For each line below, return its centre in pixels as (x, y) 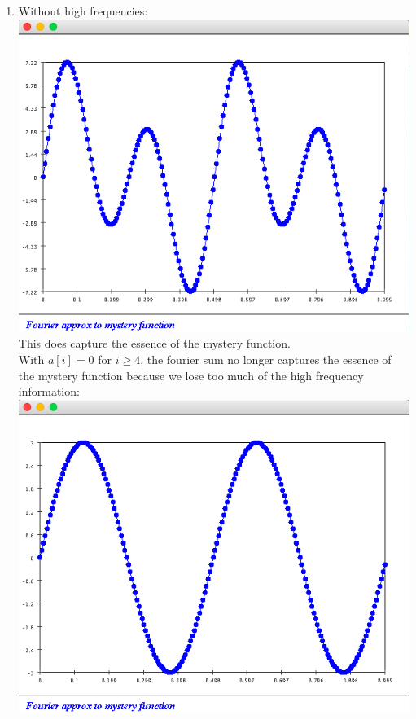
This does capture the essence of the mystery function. (154, 343)
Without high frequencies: (83, 11)
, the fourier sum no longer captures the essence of (266, 359)
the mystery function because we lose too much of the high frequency (191, 375)
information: (49, 391)
